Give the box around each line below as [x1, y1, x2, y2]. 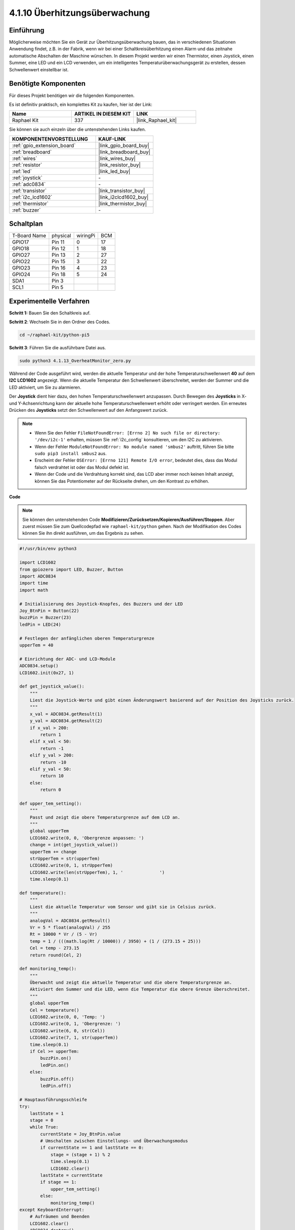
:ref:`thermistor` [12, 200, 49, 207]
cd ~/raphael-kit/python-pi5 [19, 332, 90, 338]
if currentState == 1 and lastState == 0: [40, 1145, 145, 1151]
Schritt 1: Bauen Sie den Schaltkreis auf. [9, 310, 91, 316]
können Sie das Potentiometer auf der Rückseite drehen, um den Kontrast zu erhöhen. [34, 478, 209, 484]
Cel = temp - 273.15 [29, 945, 80, 951]
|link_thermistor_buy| [98, 200, 147, 207]
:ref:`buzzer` [12, 207, 41, 214]
